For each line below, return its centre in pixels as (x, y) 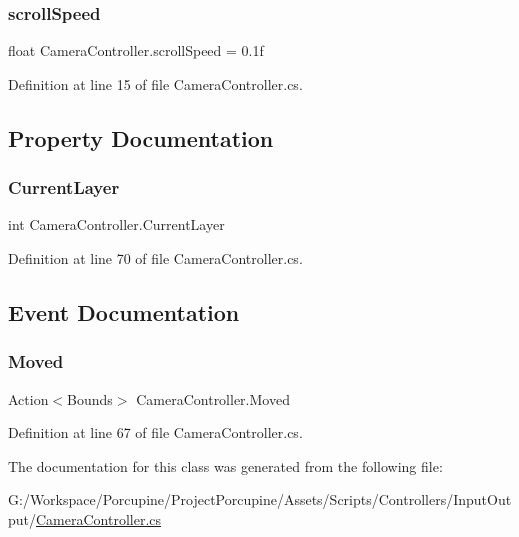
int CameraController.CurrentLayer (116, 224)
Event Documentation (124, 311)
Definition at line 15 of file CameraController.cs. (155, 83)
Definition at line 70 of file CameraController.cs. (155, 258)
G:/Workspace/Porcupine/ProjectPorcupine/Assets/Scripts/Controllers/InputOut (260, 499)
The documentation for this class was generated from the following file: (225, 465)
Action (28, 398)
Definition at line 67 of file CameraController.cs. (155, 432)
